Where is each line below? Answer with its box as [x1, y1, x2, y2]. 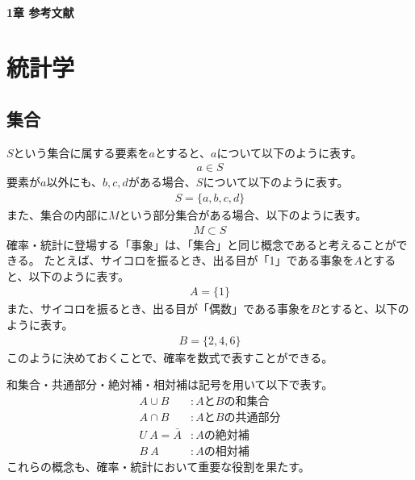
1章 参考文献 [6, 3, 74, 20]
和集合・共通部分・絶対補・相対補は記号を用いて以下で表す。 [6, 376, 333, 393]
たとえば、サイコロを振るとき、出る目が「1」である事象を [44, 252, 354, 269]
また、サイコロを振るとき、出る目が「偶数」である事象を [6, 300, 311, 317]
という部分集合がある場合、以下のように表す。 [119, 207, 367, 223]
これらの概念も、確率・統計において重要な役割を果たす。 [6, 458, 310, 475]
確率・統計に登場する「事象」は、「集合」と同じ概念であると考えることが [6, 236, 396, 253]
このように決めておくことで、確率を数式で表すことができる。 [6, 349, 333, 365]
